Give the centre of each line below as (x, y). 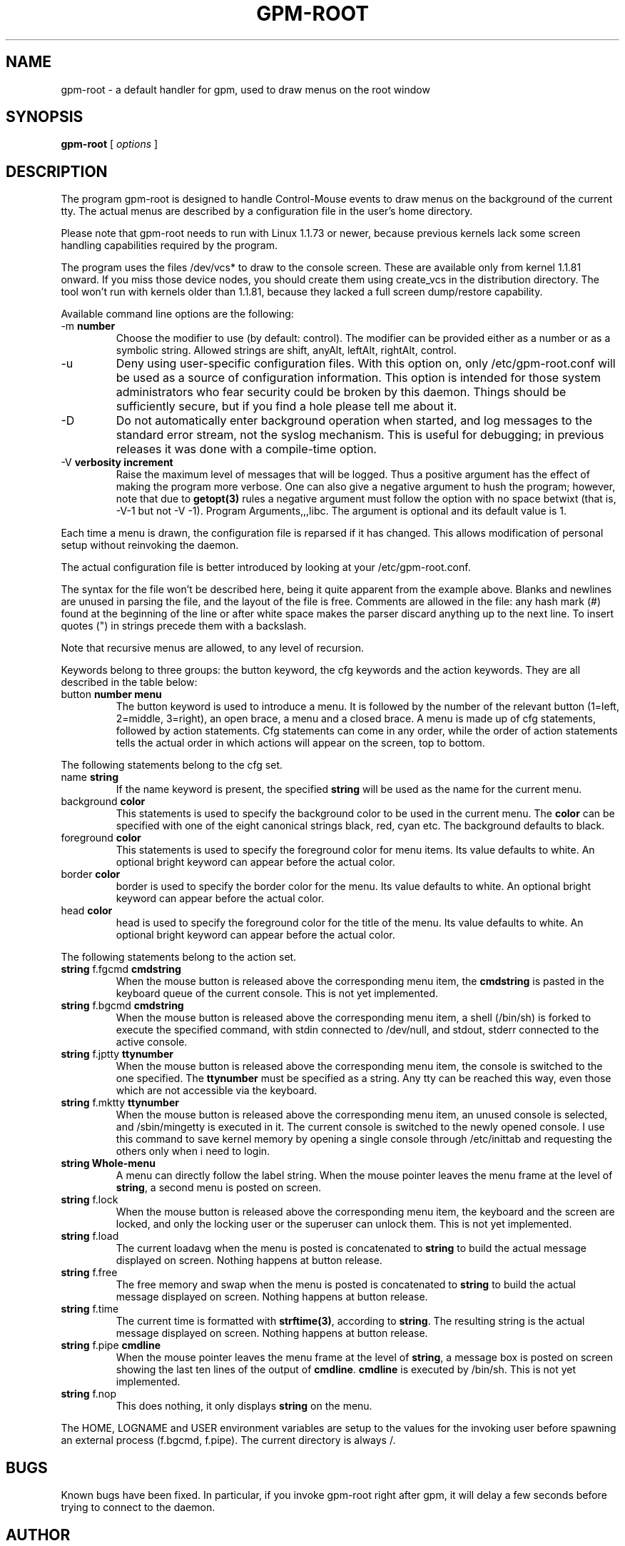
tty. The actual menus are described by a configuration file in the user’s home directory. (267, 211)
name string (90, 777)
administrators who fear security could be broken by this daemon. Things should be (341, 392)
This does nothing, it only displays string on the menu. (244, 1406)
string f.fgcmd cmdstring (121, 969)
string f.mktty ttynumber (120, 1103)
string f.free (89, 1273)
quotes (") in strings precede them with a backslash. (184, 626)
